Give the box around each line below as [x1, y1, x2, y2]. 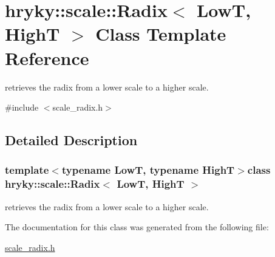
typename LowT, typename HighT [61, 162, 235, 177]
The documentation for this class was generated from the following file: [5, 221, 269, 233]
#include [5, 101, 39, 114]
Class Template [95, 21, 226, 46]
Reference [5, 45, 89, 70]
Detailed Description [5, 131, 138, 149]
